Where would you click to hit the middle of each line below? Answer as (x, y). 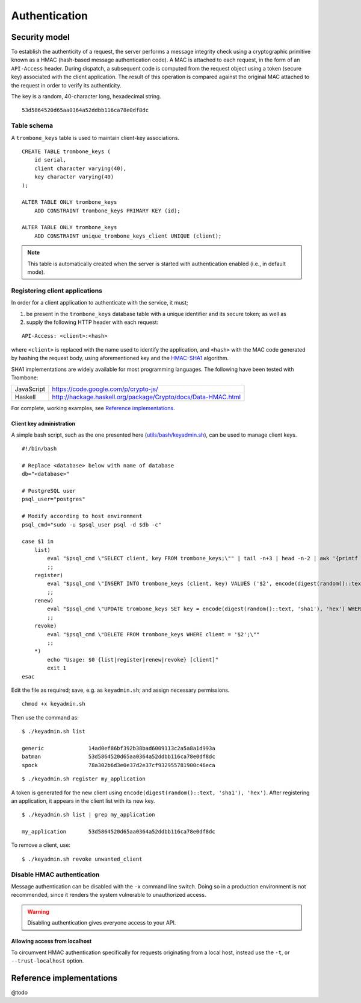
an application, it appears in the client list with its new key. (83, 801)
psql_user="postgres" (54, 499)
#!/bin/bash (39, 449)
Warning (38, 911)
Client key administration (43, 424)
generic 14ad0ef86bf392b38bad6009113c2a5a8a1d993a (119, 748)
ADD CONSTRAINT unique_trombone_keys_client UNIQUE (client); (128, 236)
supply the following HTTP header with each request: (92, 322)
